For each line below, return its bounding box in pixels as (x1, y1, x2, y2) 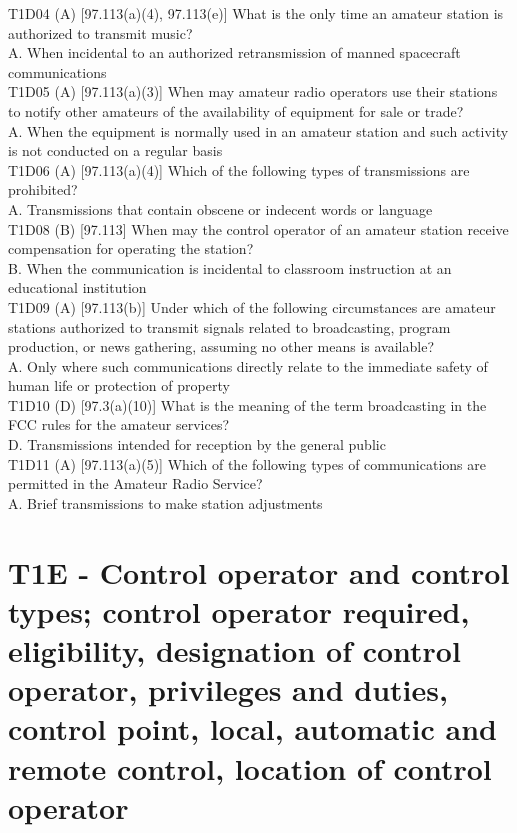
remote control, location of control (8, 747, 492, 788)
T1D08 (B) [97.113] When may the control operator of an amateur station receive (8, 218, 509, 239)
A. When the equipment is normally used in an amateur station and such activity (8, 120, 509, 141)
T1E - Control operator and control (8, 551, 510, 592)
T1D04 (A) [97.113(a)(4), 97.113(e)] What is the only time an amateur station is (8, 3, 504, 23)
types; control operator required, (8, 590, 470, 631)
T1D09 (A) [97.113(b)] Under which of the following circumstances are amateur (8, 296, 496, 317)
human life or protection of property (8, 375, 230, 396)
